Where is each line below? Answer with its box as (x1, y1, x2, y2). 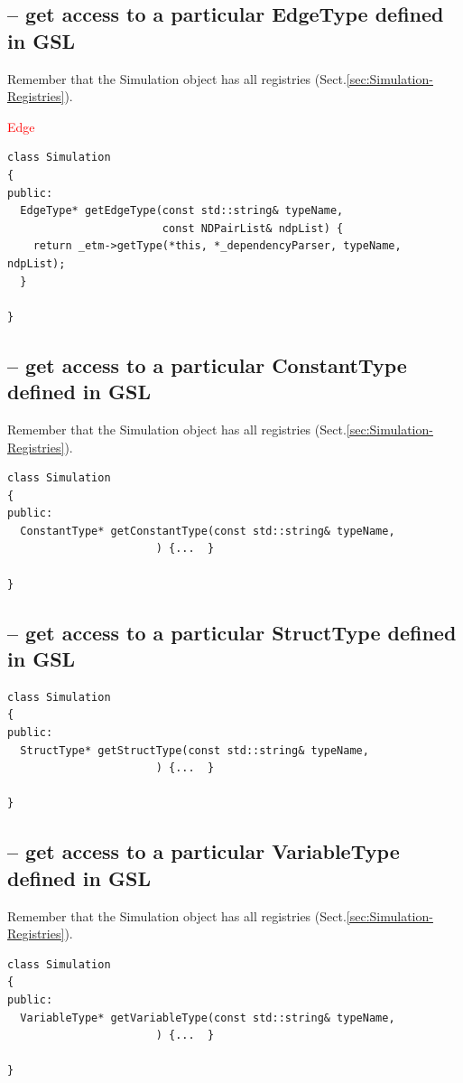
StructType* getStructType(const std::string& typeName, (20, 743, 369, 757)
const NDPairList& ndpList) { (162, 221, 344, 235)
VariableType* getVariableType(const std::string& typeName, (20, 1011, 395, 1024)
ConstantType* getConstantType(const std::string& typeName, (20, 524, 395, 537)
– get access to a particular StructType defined (7, 618, 457, 646)
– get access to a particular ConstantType (7, 350, 407, 378)
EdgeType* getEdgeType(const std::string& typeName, (20, 204, 344, 218)
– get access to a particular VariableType (7, 837, 400, 865)
